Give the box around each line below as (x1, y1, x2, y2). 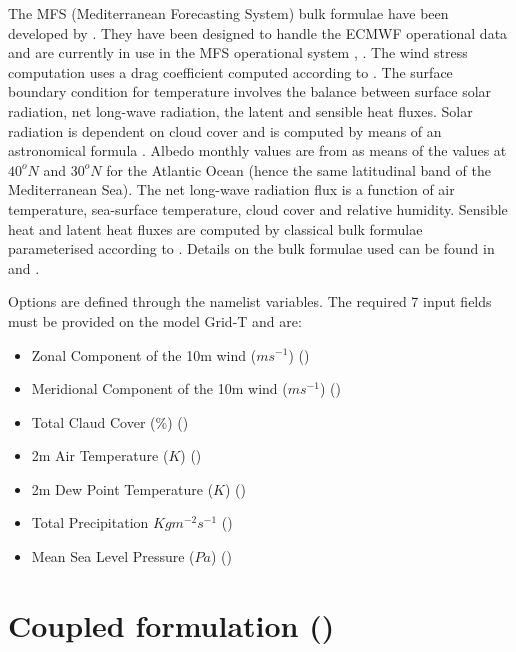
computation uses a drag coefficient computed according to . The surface (8, 61, 453, 82)
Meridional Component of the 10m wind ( (31, 378, 288, 399)
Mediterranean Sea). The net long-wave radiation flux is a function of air (8, 179, 455, 200)
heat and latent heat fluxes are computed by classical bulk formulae (8, 218, 423, 239)
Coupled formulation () (8, 604, 335, 645)
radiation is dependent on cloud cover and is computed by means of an (8, 120, 442, 141)
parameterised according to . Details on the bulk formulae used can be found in (8, 238, 495, 259)
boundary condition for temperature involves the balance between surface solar (8, 81, 492, 102)
